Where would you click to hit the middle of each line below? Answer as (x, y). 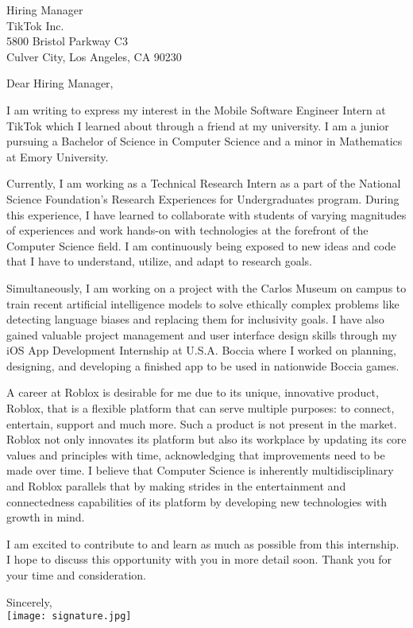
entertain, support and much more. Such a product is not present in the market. (202, 423)
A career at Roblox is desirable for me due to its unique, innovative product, (193, 392)
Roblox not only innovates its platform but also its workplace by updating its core (206, 439)
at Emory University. (58, 156)
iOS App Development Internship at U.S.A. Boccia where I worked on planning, (201, 350)
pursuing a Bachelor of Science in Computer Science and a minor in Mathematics (205, 141)
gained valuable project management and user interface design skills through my (202, 334)
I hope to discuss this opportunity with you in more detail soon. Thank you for (199, 559)
